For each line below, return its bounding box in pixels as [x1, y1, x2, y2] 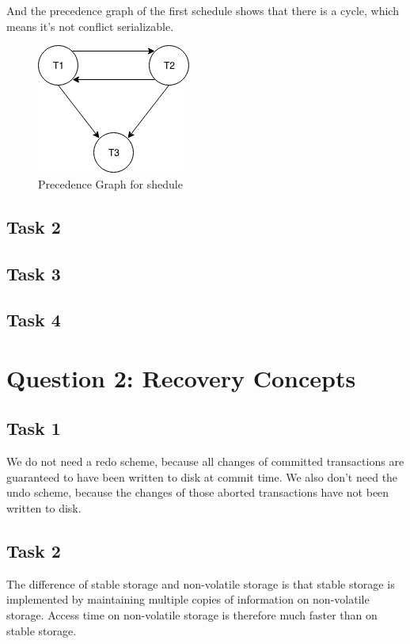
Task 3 [6, 261, 61, 285]
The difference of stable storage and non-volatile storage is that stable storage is [6, 575, 395, 592]
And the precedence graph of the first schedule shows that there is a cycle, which [6, 2, 399, 18]
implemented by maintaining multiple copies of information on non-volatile [6, 591, 370, 608]
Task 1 [6, 416, 61, 440]
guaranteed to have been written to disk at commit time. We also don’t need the [6, 468, 398, 485]
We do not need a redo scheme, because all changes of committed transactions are [6, 453, 404, 470]
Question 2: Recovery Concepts [6, 361, 356, 394]
